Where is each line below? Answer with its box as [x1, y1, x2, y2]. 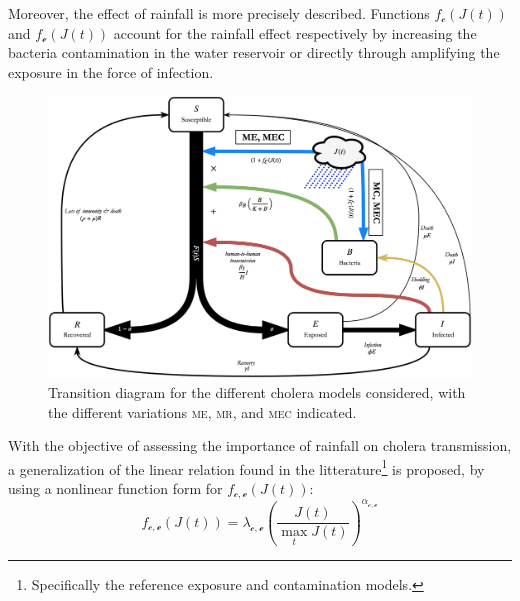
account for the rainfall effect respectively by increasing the [113, 22, 477, 43]
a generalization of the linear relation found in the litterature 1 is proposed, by [8, 455, 485, 479]
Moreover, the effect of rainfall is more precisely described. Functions [8, 3, 430, 23]
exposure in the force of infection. [8, 61, 214, 82]
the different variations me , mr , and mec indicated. [48, 401, 357, 422]
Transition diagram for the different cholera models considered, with [48, 381, 466, 402]
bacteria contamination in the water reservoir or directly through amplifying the [8, 42, 500, 63]
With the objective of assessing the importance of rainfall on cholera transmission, [8, 435, 512, 456]
